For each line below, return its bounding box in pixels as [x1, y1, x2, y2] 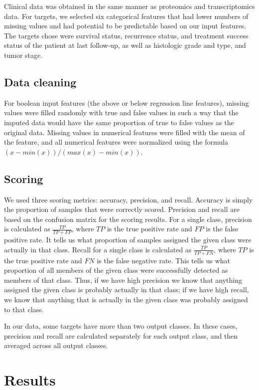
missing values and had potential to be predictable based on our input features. [4, 20, 247, 31]
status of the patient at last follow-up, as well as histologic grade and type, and [4, 40, 246, 50]
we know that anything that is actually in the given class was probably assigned [4, 294, 248, 304]
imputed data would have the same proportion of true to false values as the [4, 117, 234, 127]
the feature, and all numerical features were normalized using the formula [4, 137, 228, 147]
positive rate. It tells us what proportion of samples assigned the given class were [4, 234, 252, 245]
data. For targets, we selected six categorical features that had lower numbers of [4, 10, 249, 21]
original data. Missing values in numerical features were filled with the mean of [4, 127, 245, 137]
